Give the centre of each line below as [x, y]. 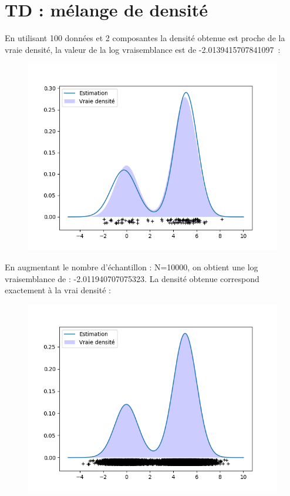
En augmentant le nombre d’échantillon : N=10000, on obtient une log [131, 267]
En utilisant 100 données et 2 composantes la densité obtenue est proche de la [145, 38]
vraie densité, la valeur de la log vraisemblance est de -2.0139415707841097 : [143, 49]
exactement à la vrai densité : [58, 290]
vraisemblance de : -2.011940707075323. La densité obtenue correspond [132, 278]
